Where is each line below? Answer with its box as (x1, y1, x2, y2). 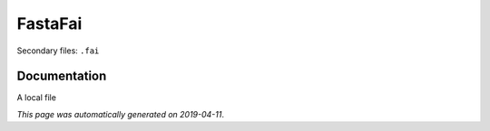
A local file (16, 92, 56, 103)
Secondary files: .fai (16, 45, 100, 56)
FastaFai (16, 14, 83, 33)
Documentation (16, 69, 107, 84)
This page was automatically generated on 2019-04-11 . (16, 108, 224, 119)
